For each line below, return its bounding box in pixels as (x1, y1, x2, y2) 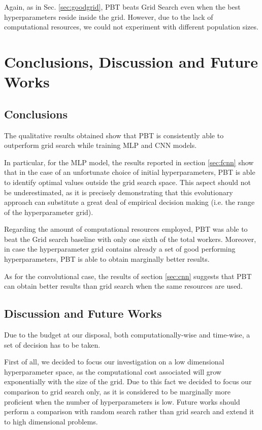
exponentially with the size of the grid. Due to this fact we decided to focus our (4, 376, 252, 387)
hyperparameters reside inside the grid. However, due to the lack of (4, 11, 213, 22)
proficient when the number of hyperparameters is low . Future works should (4, 396, 240, 407)
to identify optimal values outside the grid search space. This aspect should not (4, 176, 251, 187)
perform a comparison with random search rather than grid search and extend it (4, 406, 254, 417)
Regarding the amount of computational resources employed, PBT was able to (4, 224, 248, 234)
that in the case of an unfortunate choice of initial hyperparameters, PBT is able (4, 167, 255, 177)
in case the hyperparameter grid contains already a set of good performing (4, 243, 236, 254)
